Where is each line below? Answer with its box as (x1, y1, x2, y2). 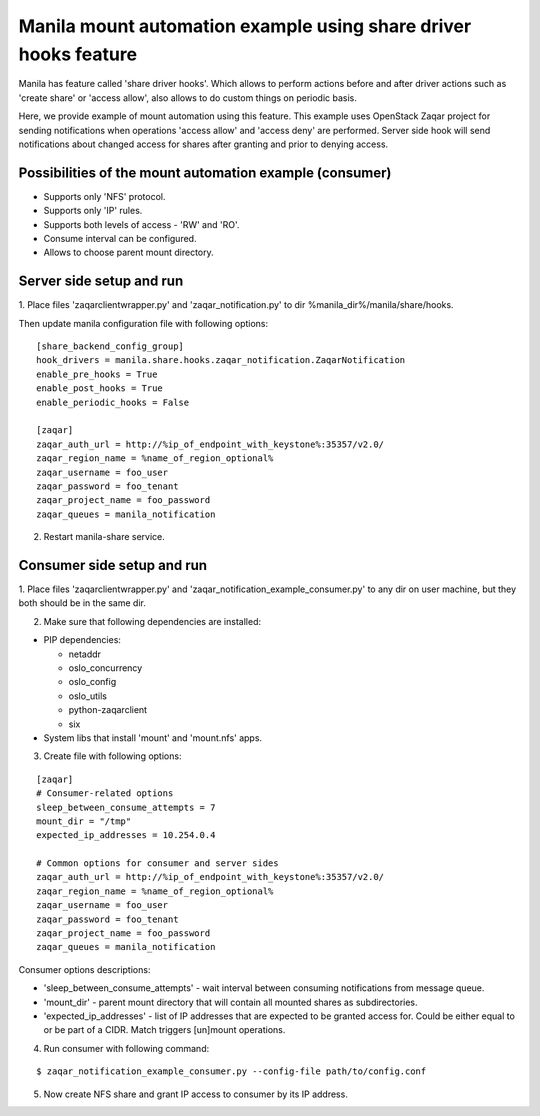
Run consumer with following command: (43, 1042, 210, 1054)
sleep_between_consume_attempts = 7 (36, 801, 216, 813)
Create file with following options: (43, 750, 182, 762)
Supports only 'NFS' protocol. (43, 190, 166, 202)
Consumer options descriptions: (18, 963, 151, 975)
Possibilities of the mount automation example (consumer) (18, 164, 392, 181)
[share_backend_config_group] (36, 341, 185, 352)
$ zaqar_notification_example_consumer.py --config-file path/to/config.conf (36, 1066, 427, 1077)
